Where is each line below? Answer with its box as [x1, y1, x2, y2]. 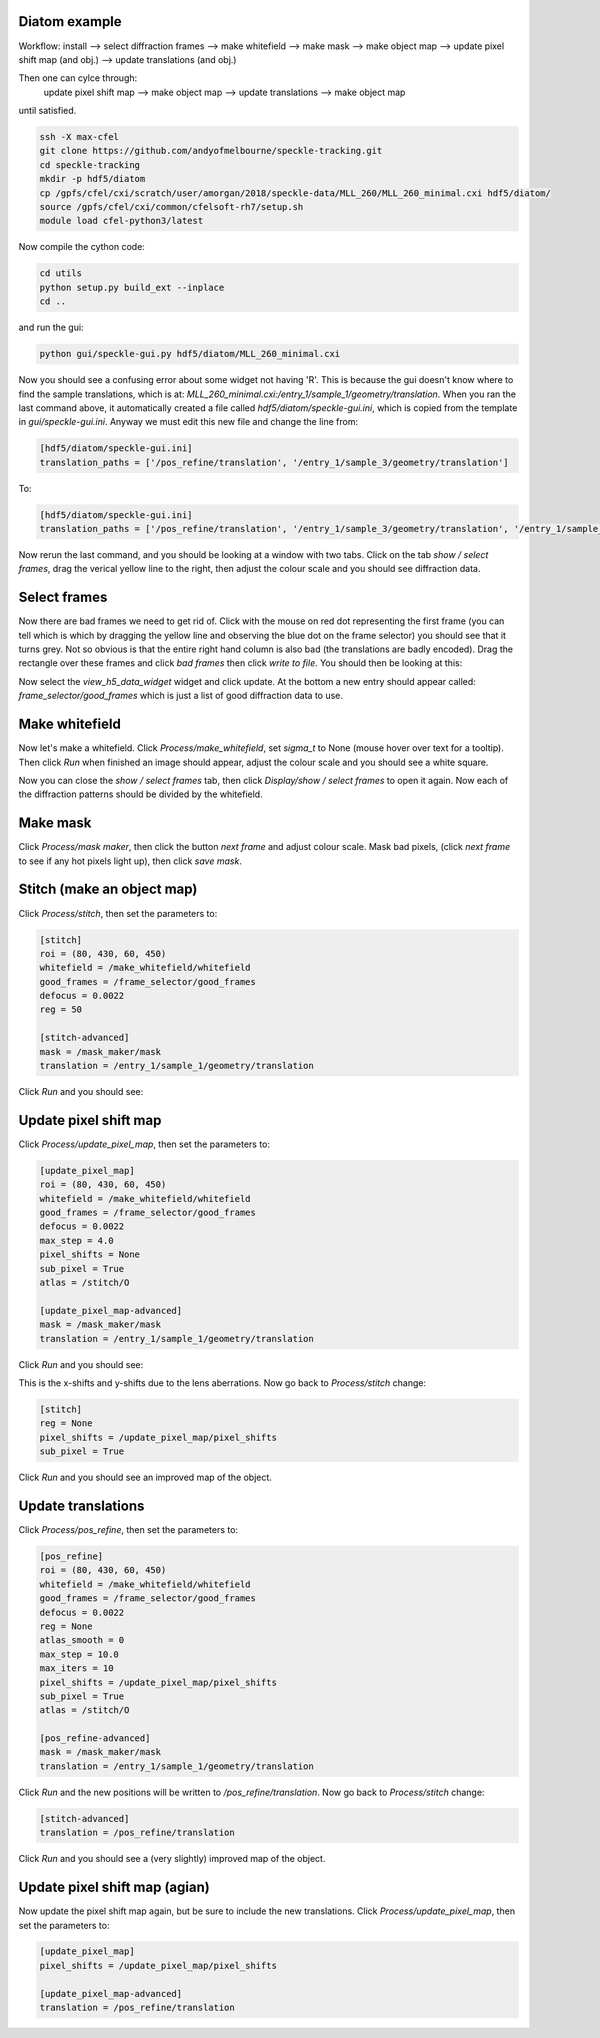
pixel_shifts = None [39, 1249, 140, 1260]
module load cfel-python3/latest [39, 215, 204, 227]
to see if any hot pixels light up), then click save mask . [18, 855, 242, 867]
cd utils [39, 268, 83, 279]
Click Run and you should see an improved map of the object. [18, 1471, 272, 1484]
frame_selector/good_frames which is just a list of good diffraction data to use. [18, 690, 344, 702]
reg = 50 [39, 1004, 83, 1015]
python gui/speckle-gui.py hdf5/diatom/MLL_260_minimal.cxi [39, 348, 341, 360]
